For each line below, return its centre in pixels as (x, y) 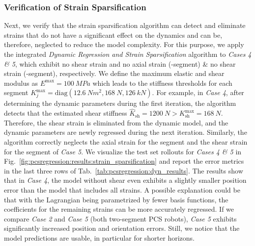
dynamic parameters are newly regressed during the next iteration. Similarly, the (126, 132)
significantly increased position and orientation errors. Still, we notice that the (122, 228)
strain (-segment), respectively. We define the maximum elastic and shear (114, 73)
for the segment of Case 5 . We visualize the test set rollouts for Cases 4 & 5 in (123, 151)
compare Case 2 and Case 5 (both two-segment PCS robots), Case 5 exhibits (120, 218)
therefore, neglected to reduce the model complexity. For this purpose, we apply (124, 44)
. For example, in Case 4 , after (198, 92)
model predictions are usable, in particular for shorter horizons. (99, 237)
